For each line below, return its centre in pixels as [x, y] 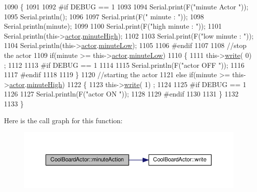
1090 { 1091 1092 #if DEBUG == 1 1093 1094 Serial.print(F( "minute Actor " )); [126, 6]
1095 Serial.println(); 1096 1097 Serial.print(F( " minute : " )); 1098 [104, 16]
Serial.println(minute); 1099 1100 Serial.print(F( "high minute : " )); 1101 [113, 26]
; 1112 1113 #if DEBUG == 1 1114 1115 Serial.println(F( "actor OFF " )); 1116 [124, 65]
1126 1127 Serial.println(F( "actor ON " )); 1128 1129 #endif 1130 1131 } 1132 [121, 94]
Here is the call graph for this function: [63, 120]
